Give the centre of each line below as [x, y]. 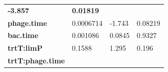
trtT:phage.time [36, 61]
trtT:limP [25, 48]
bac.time [23, 35]
